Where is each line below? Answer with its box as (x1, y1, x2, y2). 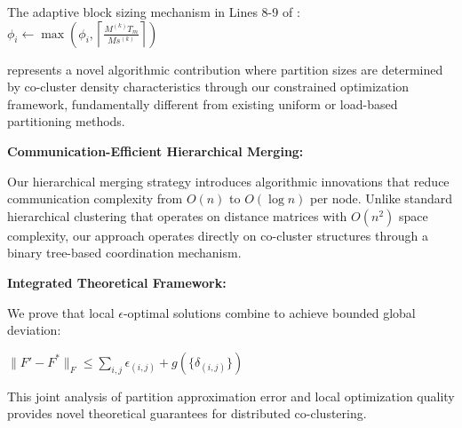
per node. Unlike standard (310, 189, 453, 208)
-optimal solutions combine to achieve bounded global (123, 303, 416, 321)
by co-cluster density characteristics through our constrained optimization (7, 77, 410, 96)
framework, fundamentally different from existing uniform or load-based (7, 94, 398, 113)
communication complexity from (7, 189, 183, 208)
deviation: (7, 321, 61, 339)
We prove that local (7, 303, 115, 321)
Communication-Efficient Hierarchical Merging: (7, 141, 304, 160)
